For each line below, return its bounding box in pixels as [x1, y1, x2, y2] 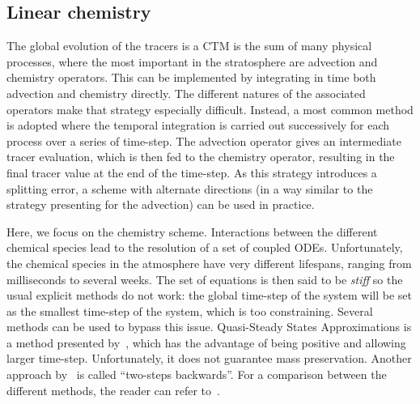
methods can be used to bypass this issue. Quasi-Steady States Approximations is [6, 318, 412, 335]
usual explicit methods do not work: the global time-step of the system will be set [6, 287, 412, 304]
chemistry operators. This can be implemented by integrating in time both [6, 69, 376, 86]
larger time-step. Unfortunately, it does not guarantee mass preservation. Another [6, 350, 412, 367]
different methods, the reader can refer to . [6, 381, 220, 398]
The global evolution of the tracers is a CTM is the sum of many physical [6, 37, 372, 54]
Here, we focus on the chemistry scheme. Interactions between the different [6, 223, 378, 240]
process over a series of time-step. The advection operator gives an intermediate [6, 132, 401, 149]
